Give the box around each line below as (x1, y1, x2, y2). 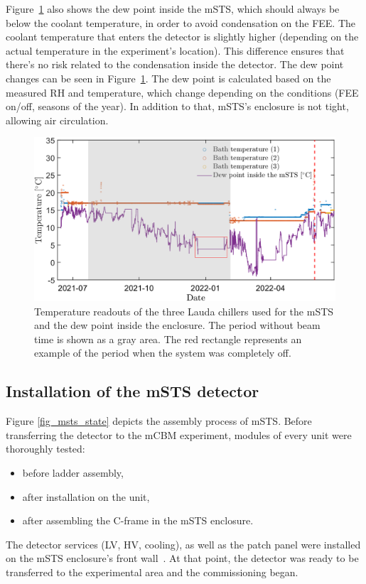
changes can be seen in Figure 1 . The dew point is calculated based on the (6, 70, 331, 85)
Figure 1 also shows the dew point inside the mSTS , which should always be (6, 1, 340, 16)
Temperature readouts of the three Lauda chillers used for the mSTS (34, 303, 334, 318)
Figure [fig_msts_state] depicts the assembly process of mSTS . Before (6, 413, 312, 428)
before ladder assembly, (22, 465, 124, 480)
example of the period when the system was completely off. (34, 345, 291, 360)
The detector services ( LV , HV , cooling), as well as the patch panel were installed (6, 536, 361, 551)
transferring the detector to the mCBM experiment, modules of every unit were (6, 427, 352, 442)
